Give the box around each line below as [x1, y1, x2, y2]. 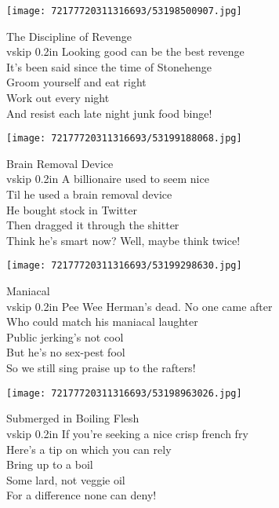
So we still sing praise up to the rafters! [6, 360, 196, 376]
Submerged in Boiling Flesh [6, 410, 139, 426]
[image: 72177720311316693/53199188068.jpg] [6, 133, 242, 144]
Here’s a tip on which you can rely [6, 440, 172, 457]
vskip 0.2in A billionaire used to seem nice [6, 170, 209, 187]
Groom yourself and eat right [6, 74, 147, 90]
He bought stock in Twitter [6, 201, 137, 217]
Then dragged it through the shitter [6, 217, 179, 233]
